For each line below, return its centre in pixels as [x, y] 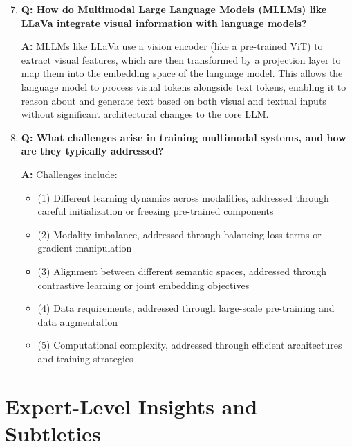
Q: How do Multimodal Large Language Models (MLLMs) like [174, 9]
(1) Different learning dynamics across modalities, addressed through [183, 197]
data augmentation [78, 321]
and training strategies [85, 358]
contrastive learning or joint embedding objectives [143, 284]
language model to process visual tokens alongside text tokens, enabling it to [184, 86]
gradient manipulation [85, 248]
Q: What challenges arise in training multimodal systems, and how [184, 137]
